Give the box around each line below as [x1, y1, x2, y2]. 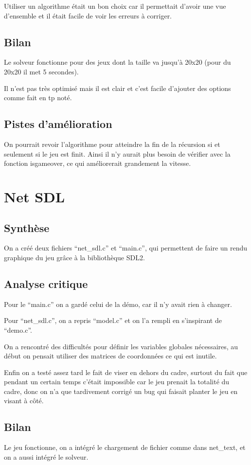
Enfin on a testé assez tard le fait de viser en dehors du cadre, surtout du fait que [4, 367, 248, 377]
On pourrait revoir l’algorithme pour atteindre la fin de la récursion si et [4, 139, 220, 149]
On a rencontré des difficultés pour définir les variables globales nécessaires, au [4, 341, 238, 351]
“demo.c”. [4, 324, 32, 335]
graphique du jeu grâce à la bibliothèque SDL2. [4, 252, 145, 262]
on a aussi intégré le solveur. [4, 451, 89, 462]
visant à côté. [4, 395, 44, 406]
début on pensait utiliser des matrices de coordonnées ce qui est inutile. [4, 351, 217, 361]
